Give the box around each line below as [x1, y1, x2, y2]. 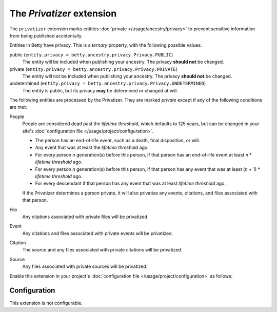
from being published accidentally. [9, 32, 83, 38]
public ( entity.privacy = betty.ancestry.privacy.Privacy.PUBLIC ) [9, 51, 173, 57]
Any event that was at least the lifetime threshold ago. [35, 144, 149, 151]
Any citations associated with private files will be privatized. [22, 213, 149, 220]
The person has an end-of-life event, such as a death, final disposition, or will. [35, 138, 200, 144]
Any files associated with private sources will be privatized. [22, 263, 148, 269]
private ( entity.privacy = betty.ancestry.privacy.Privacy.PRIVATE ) [9, 66, 178, 72]
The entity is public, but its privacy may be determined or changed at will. [22, 87, 178, 93]
